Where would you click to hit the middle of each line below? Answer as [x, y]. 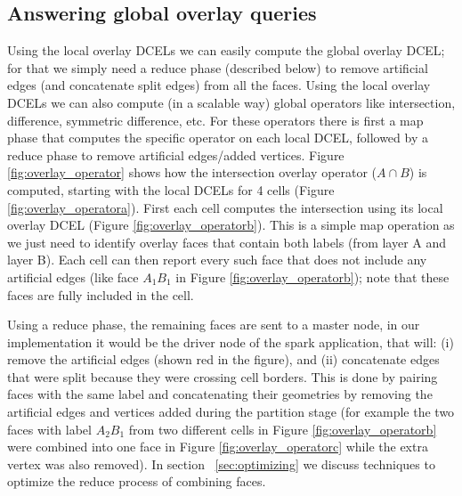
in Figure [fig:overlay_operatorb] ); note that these [312, 276]
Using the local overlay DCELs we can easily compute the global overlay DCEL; [226, 50]
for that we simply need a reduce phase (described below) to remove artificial [218, 67]
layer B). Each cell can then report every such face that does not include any [217, 260]
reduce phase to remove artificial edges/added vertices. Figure [176, 154]
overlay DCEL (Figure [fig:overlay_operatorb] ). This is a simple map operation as [231, 225]
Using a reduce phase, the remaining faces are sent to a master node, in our [214, 325]
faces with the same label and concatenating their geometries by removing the [220, 394]
